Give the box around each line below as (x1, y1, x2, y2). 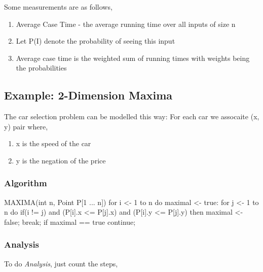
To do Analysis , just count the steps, (4, 258, 118, 268)
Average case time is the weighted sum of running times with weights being (16, 52, 250, 63)
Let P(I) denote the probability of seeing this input (16, 36, 175, 46)
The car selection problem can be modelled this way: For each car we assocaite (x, (4, 111, 259, 122)
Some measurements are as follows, (4, 2, 112, 12)
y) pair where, (4, 121, 48, 131)
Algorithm (4, 177, 47, 189)
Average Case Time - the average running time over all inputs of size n (16, 18, 236, 29)
